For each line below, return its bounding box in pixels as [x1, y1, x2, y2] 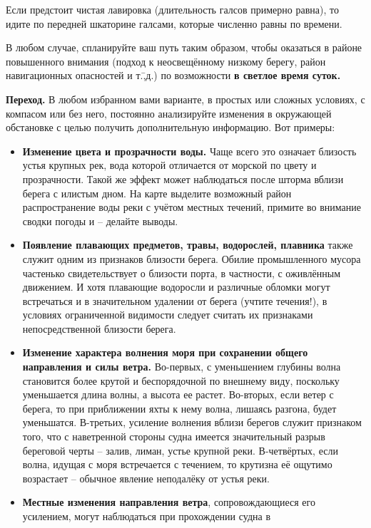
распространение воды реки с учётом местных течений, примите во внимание [22, 200, 362, 214]
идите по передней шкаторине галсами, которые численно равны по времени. [6, 16, 342, 31]
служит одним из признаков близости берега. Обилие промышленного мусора [22, 251, 361, 266]
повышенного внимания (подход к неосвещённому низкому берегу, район [6, 53, 326, 68]
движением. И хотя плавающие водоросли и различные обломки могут [22, 279, 330, 294]
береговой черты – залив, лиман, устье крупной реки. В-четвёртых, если [22, 442, 338, 457]
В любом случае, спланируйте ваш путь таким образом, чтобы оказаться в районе [6, 40, 362, 55]
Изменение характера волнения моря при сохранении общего [22, 345, 308, 360]
